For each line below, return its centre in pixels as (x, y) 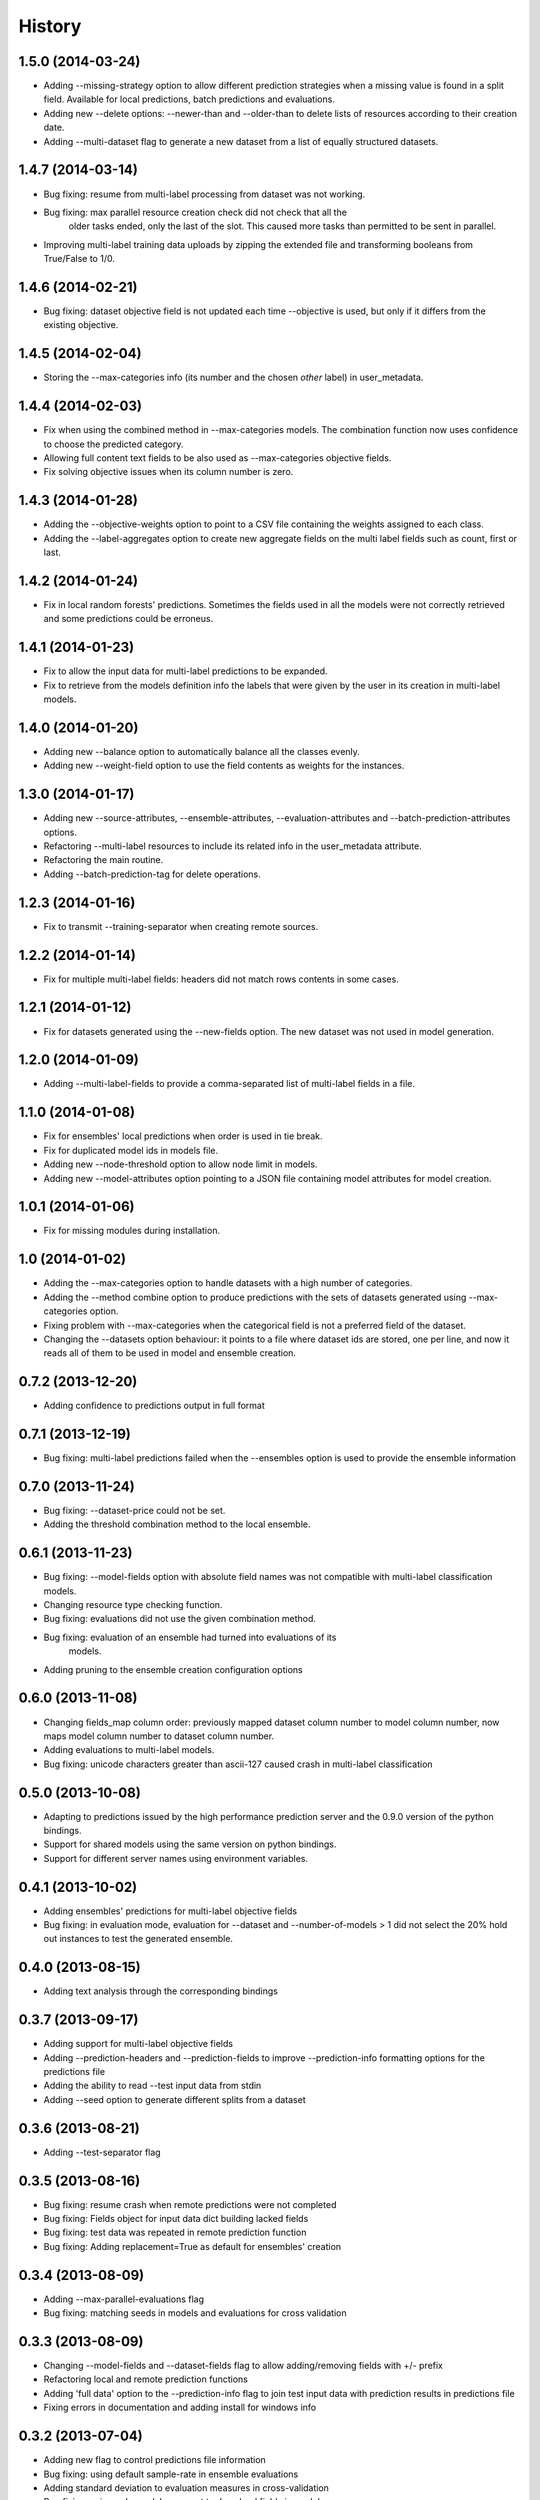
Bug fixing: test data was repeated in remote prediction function (175, 2232)
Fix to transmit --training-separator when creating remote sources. (181, 926)
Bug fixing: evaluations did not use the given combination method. (180, 1619)
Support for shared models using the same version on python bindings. (190, 1844)
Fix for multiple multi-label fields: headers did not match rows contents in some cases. (221, 979)
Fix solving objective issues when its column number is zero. (168, 472)
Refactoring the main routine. (103, 860)
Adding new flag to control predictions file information (155, 2460)
